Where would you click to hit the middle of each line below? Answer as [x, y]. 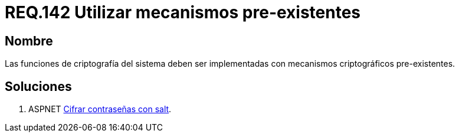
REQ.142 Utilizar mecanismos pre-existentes [183, 12]
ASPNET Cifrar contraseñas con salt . [100, 109]
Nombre [29, 41]
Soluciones [38, 86]
